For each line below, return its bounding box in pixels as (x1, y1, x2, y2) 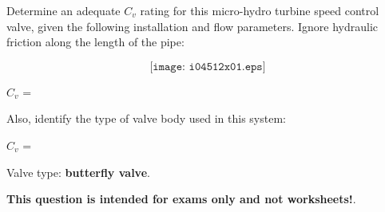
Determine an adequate (6, 2, 121, 18)
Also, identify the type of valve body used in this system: (6, 110, 286, 127)
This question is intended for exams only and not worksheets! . (6, 190, 356, 207)
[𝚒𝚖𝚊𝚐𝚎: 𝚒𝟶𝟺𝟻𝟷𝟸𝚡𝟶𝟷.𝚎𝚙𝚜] (149, 61, 266, 73)
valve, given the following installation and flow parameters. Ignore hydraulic (6, 18, 379, 34)
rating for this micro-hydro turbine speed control (140, 2, 379, 18)
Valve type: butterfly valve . (6, 163, 150, 180)
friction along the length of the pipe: (6, 33, 185, 50)
